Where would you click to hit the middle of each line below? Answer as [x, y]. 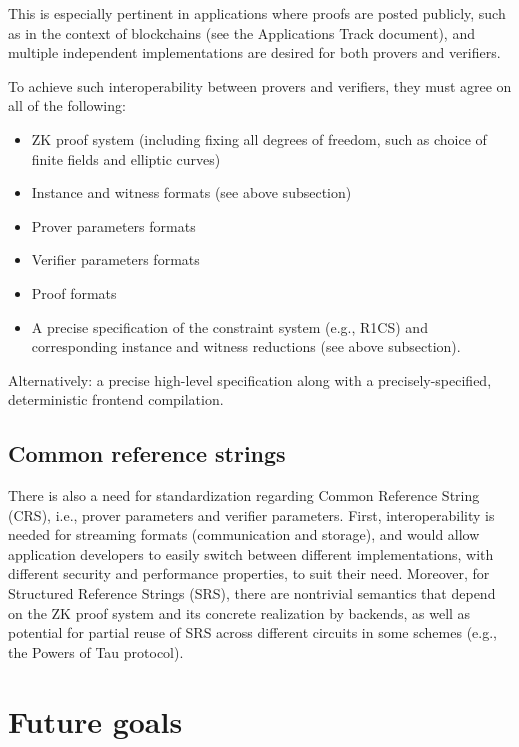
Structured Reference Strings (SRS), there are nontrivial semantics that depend [252, 593]
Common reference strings [147, 453]
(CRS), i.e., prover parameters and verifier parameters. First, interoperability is [251, 514]
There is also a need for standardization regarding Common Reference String [244, 495]
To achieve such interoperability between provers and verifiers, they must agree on [260, 85]
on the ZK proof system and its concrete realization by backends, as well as [239, 612]
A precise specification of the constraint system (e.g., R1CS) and [229, 326]
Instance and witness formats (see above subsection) [191, 192]
